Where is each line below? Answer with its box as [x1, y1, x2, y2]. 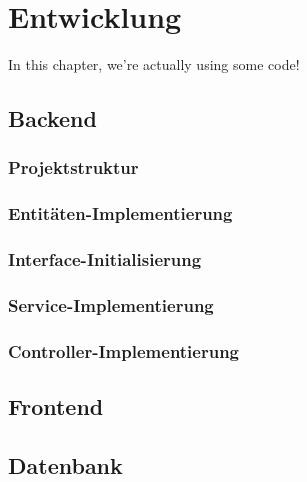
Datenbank [8, 449, 123, 480]
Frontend [8, 391, 104, 422]
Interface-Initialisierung [8, 247, 202, 272]
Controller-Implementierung [8, 338, 240, 363]
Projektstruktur [8, 155, 139, 180]
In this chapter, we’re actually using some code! [8, 54, 300, 75]
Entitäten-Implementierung [8, 201, 233, 226]
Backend [8, 103, 97, 134]
